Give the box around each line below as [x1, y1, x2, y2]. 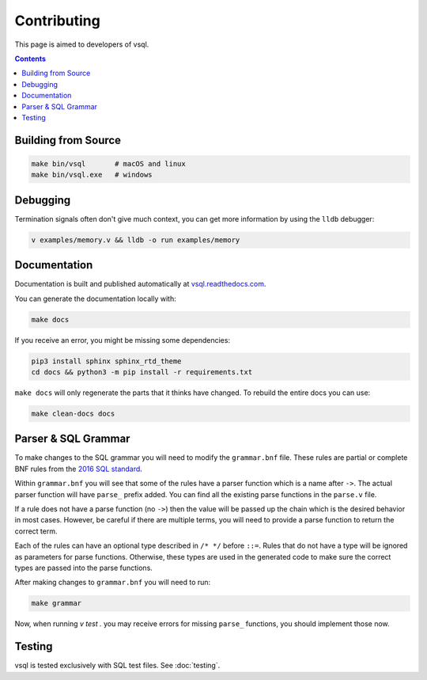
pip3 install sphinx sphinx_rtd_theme [31, 356, 182, 366]
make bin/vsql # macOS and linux [31, 159, 186, 168]
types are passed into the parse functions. [14, 563, 153, 572]
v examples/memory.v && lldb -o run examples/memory [31, 235, 240, 245]
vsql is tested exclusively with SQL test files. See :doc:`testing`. [14, 661, 221, 671]
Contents [14, 54, 47, 63]
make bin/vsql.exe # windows [31, 170, 153, 180]
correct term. [14, 526, 58, 536]
